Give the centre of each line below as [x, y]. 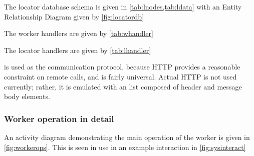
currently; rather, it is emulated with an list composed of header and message [123, 86]
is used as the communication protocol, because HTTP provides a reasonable [122, 67]
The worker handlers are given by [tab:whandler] [79, 33]
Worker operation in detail [59, 118]
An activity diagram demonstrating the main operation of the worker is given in [127, 137]
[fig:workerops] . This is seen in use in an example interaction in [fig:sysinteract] [125, 147]
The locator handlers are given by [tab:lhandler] [78, 50]
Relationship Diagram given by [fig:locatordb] [74, 16]
